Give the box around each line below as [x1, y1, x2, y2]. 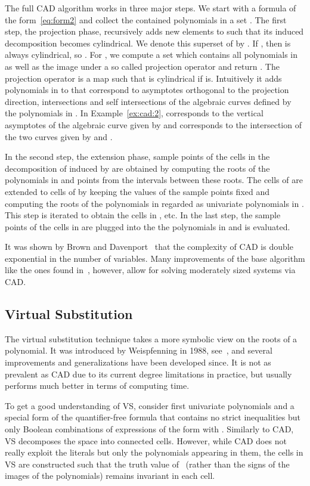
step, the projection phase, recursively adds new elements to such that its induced [5, 25, 304, 38]
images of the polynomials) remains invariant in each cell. [5, 469, 215, 482]
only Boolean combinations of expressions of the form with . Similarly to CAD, [5, 423, 294, 435]
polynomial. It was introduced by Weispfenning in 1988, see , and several [5, 344, 272, 357]
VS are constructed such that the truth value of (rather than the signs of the [5, 457, 290, 470]
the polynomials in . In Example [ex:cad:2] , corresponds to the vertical [5, 107, 263, 119]
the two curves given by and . [5, 130, 113, 143]
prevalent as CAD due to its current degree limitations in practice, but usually [5, 367, 292, 380]
